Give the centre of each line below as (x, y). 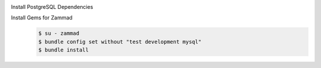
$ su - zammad (59, 33)
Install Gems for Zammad (42, 18)
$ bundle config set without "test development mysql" (120, 42)
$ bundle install (64, 50)
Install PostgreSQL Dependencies (52, 7)
